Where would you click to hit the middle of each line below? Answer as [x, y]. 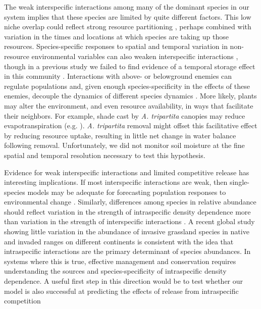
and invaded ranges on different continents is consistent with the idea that [119, 241]
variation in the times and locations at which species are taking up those [116, 36]
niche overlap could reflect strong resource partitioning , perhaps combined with [128, 27]
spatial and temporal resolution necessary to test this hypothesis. [105, 155]
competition [22, 301]
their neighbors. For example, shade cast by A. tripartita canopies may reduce [125, 115]
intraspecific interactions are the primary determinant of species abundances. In [127, 251]
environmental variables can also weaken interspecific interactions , [135, 56]
